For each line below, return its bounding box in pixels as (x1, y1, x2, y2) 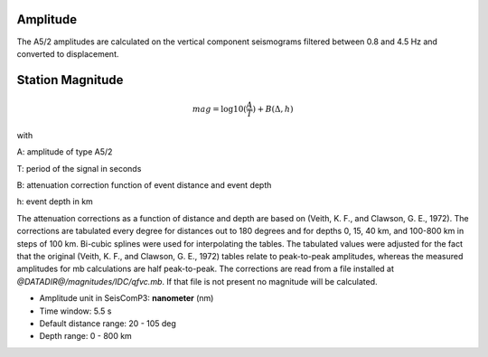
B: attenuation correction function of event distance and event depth (16, 180, 272, 191)
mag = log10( (192, 104, 248, 114)
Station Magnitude (16, 72, 124, 88)
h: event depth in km (16, 196, 94, 207)
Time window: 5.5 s (39, 305, 112, 316)
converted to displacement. (16, 48, 119, 59)
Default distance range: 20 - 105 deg (39, 317, 176, 329)
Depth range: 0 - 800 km (39, 331, 133, 342)
